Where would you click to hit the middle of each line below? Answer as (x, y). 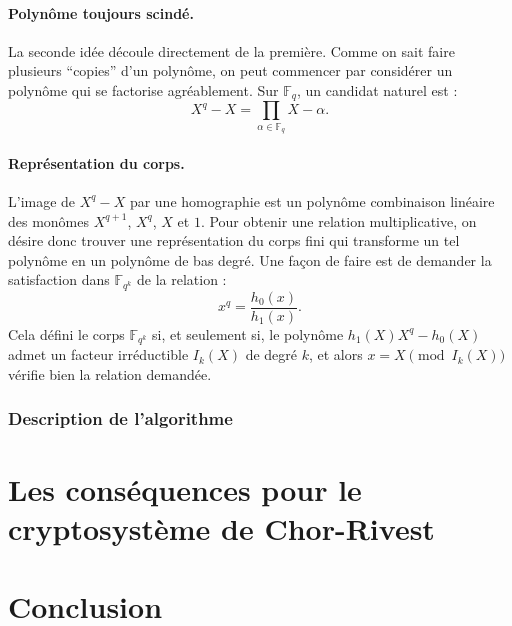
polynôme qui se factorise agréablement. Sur (143, 89)
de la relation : (181, 279)
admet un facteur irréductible (98, 354)
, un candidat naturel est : (377, 89)
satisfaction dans (59, 279)
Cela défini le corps (66, 333)
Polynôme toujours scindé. (101, 12)
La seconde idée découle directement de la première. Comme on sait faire (231, 50)
